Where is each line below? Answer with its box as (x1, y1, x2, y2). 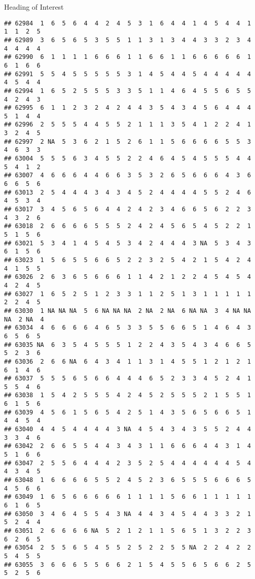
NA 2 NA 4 (4, 315, 44, 323)
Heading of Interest (4, 2, 64, 12)
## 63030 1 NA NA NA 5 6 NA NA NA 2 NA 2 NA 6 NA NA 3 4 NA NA (4, 307, 251, 314)
